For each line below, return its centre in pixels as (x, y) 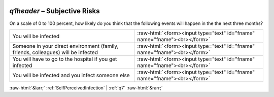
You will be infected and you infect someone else (71, 75)
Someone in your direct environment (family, (65, 46)
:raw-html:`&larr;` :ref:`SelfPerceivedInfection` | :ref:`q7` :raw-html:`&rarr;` (86, 88)
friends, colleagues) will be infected (55, 52)
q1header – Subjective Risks (55, 11)
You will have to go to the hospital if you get (65, 59)
